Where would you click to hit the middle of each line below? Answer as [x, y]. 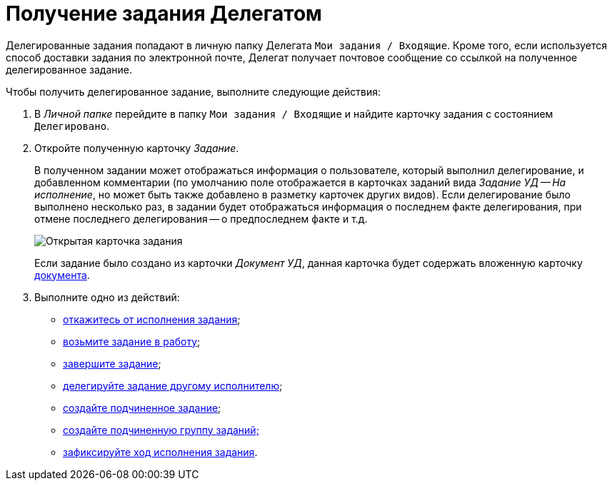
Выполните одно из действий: [107, 297]
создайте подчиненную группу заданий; [161, 430]
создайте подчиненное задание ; [142, 407]
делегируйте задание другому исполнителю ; [173, 385]
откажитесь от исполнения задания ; [152, 319]
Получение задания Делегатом [164, 14]
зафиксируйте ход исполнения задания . [160, 452]
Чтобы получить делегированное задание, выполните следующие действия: [194, 91]
